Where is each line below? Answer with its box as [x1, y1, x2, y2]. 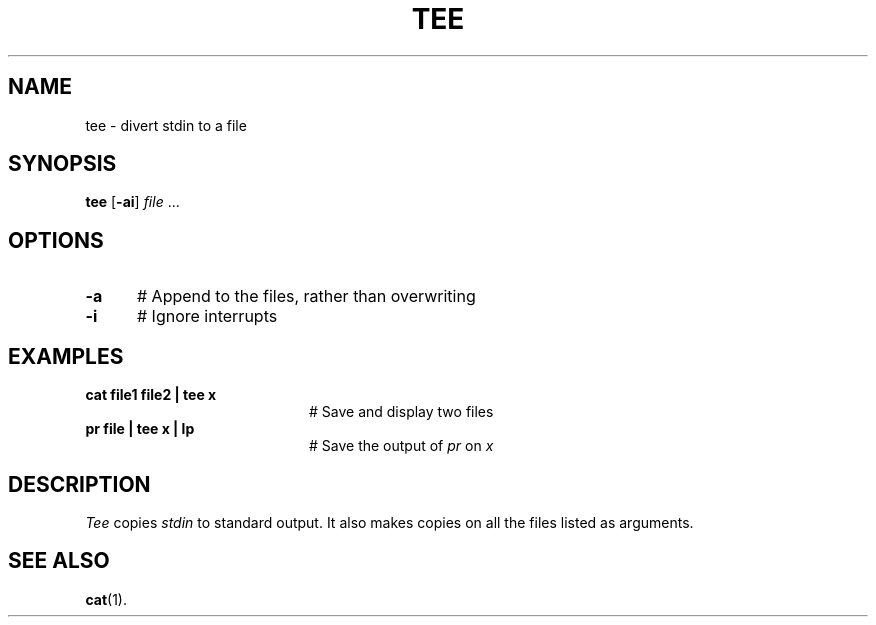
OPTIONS [8, 227, 104, 253]
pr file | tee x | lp [85, 420, 195, 438]
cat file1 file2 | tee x [85, 386, 217, 404]
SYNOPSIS [8, 151, 117, 177]
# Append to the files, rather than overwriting [136, 286, 476, 307]
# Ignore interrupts [136, 306, 278, 327]
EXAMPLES [8, 343, 124, 369]
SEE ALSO [8, 548, 110, 574]
